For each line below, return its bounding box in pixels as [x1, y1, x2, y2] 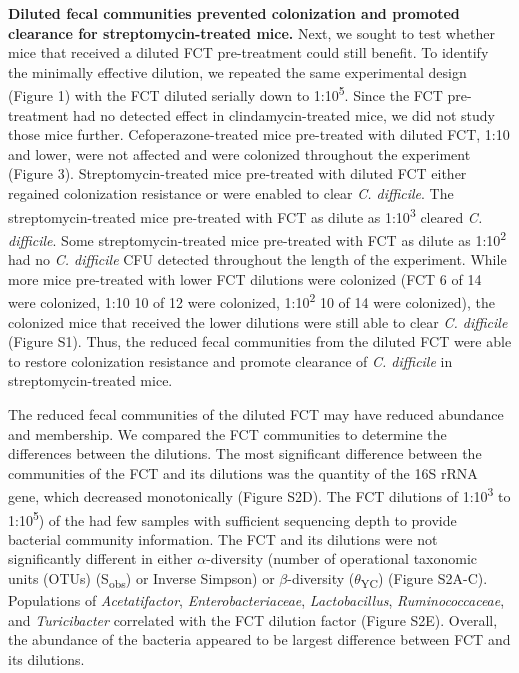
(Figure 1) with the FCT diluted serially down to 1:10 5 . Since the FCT [8, 82, 443, 106]
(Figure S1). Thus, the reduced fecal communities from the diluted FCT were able [8, 331, 512, 352]
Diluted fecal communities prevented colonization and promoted [8, 3, 460, 23]
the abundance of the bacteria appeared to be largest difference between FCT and [8, 629, 511, 650]
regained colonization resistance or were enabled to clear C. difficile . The [8, 183, 454, 203]
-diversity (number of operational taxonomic [206, 548, 478, 569]
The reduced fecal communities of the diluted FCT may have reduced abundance [8, 403, 504, 424]
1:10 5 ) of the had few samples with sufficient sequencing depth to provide [8, 506, 457, 530]
